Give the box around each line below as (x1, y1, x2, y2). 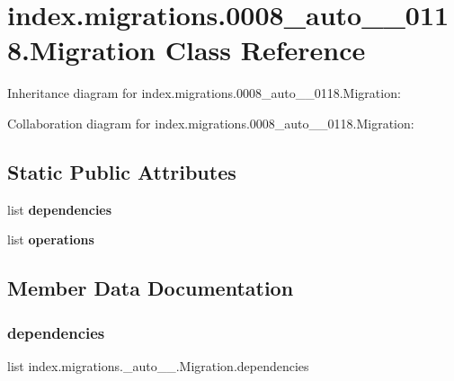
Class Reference (165, 31, 366, 68)
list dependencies (7, 199, 112, 218)
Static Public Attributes (7, 157, 236, 185)
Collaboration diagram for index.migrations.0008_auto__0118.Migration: (7, 113, 414, 132)
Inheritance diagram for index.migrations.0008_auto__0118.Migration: (7, 84, 401, 102)
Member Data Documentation (7, 274, 294, 302)
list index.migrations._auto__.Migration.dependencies (7, 356, 309, 375)
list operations (7, 230, 94, 249)
